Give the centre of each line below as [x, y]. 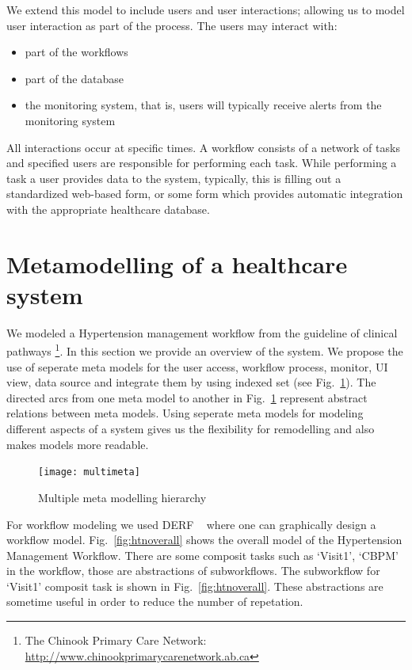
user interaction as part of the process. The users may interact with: [172, 25]
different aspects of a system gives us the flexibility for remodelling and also [191, 429]
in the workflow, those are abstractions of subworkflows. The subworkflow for [193, 571]
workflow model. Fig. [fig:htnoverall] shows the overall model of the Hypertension [204, 540]
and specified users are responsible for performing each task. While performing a [202, 163]
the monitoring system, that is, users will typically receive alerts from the [203, 105]
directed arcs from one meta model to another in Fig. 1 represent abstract [187, 397]
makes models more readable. [78, 444]
